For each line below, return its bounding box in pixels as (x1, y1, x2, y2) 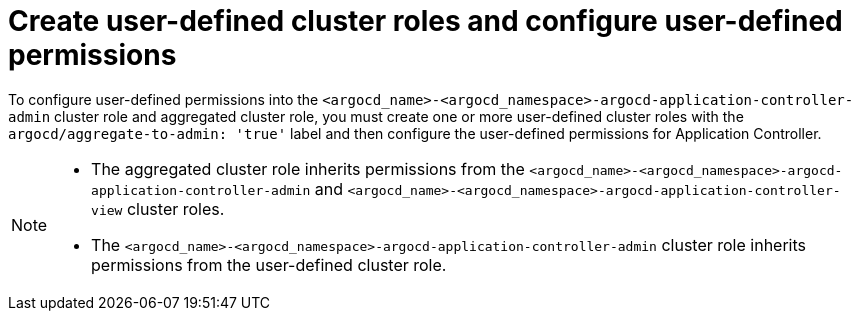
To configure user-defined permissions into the (8, 90, 319, 108)
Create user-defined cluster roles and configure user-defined (8, 4, 843, 38)
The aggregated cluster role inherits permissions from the (91, 158, 525, 179)
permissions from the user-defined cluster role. (91, 254, 447, 275)
